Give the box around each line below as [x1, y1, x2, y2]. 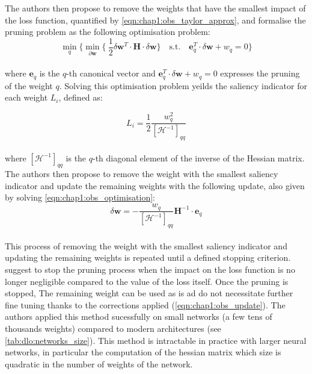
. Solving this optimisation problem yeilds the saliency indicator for [59, 79, 307, 92]
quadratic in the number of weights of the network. [5, 357, 193, 370]
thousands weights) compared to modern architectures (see [5, 322, 221, 334]
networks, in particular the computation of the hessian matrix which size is [5, 346, 281, 358]
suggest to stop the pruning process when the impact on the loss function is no [5, 263, 295, 275]
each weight [5, 91, 48, 104]
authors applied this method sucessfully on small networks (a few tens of [5, 310, 272, 323]
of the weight [5, 79, 53, 92]
